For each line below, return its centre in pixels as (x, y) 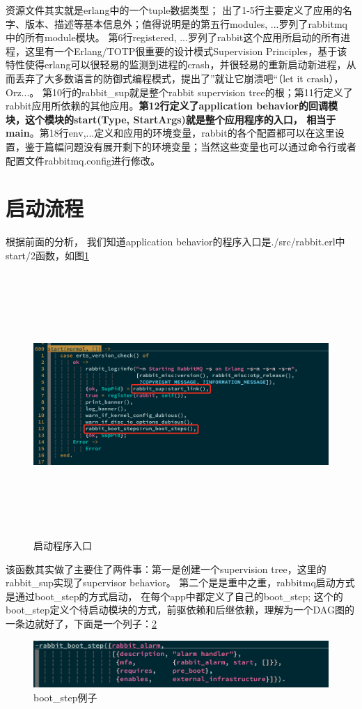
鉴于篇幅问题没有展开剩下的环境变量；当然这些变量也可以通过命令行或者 (190, 146)
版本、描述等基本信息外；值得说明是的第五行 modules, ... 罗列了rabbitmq (186, 23)
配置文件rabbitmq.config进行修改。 (83, 160)
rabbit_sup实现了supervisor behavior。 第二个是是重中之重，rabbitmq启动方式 (180, 582)
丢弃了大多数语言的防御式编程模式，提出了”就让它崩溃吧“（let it (159, 78)
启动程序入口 (63, 545)
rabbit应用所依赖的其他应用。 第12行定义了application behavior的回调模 (172, 106)
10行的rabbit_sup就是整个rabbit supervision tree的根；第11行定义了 (202, 92)
